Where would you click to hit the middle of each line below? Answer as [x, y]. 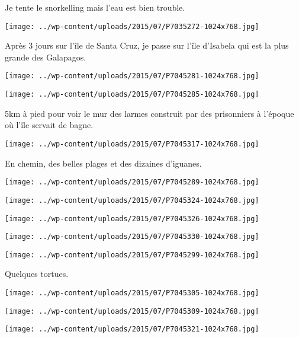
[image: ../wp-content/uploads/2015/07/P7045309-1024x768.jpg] [132, 311]
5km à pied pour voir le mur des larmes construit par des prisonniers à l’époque [149, 113]
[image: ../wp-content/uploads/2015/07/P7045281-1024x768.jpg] [132, 76]
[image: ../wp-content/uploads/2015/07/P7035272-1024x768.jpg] [132, 26]
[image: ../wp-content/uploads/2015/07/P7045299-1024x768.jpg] [132, 255]
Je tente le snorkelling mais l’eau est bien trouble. [95, 7]
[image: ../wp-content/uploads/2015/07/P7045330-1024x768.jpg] [132, 237]
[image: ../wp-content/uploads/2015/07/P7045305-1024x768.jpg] [132, 293]
